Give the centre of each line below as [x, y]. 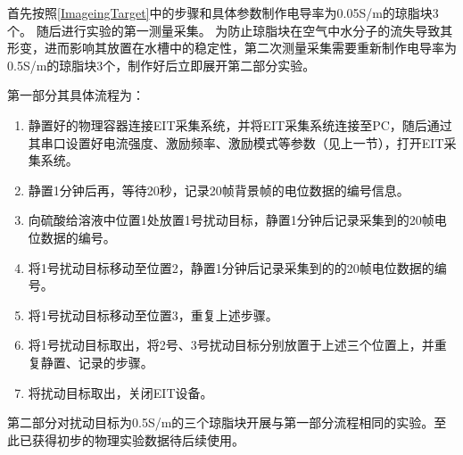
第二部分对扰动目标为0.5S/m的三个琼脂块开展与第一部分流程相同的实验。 [221, 422]
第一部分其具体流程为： [76, 95]
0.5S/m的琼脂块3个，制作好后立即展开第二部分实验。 [161, 65]
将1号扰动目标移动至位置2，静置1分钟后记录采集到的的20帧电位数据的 [231, 267]
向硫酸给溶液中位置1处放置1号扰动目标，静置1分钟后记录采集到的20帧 [231, 220]
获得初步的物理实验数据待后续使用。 [138, 439]
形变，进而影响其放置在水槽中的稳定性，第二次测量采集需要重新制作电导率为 [232, 48]
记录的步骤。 [116, 362]
